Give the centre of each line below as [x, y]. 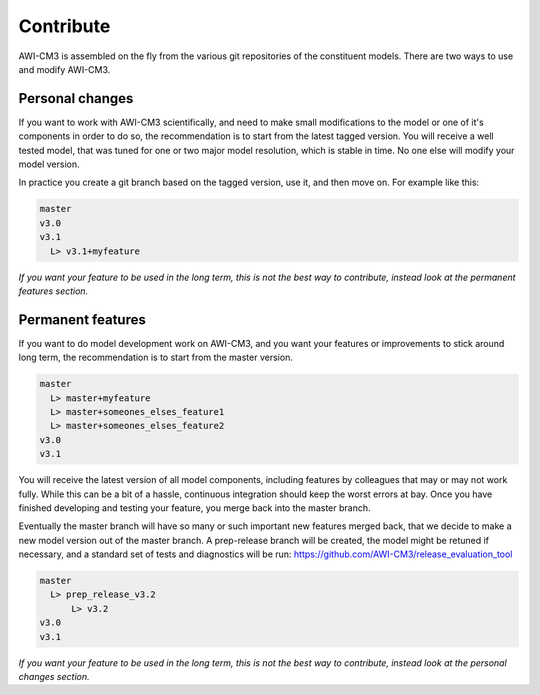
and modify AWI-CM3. [64, 69]
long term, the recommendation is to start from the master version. [156, 357]
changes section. [54, 677]
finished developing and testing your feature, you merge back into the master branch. [194, 507]
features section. [53, 291]
